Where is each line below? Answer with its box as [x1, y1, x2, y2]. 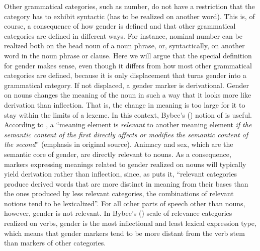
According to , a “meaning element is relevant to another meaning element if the [4, 119, 252, 130]
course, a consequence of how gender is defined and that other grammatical [4, 21, 236, 31]
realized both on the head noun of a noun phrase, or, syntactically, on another [4, 40, 245, 51]
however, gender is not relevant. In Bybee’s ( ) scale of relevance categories [4, 208, 232, 218]
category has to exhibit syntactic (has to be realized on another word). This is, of [4, 11, 255, 21]
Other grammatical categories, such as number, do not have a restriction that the [4, 1, 255, 11]
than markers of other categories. [4, 237, 106, 248]
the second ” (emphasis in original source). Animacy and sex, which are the [4, 139, 233, 149]
